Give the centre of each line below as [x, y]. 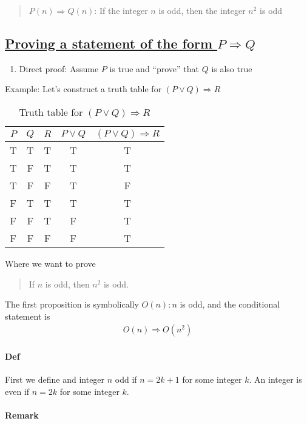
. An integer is [275, 379]
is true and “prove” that [154, 68]
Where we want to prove [50, 263]
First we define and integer [55, 379]
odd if [126, 379]
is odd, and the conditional [230, 304]
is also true [232, 68]
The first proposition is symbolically [72, 304]
